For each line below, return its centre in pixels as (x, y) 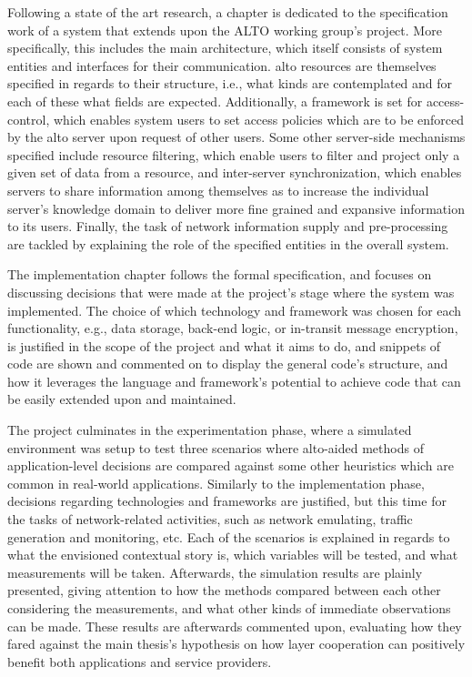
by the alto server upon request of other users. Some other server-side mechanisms (236, 137)
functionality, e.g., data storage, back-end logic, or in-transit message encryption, (233, 328)
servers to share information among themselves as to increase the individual (218, 190)
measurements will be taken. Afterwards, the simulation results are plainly (215, 572)
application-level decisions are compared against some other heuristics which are (231, 465)
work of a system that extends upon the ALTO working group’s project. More (225, 30)
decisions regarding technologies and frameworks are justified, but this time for (227, 501)
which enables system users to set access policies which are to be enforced (259, 119)
